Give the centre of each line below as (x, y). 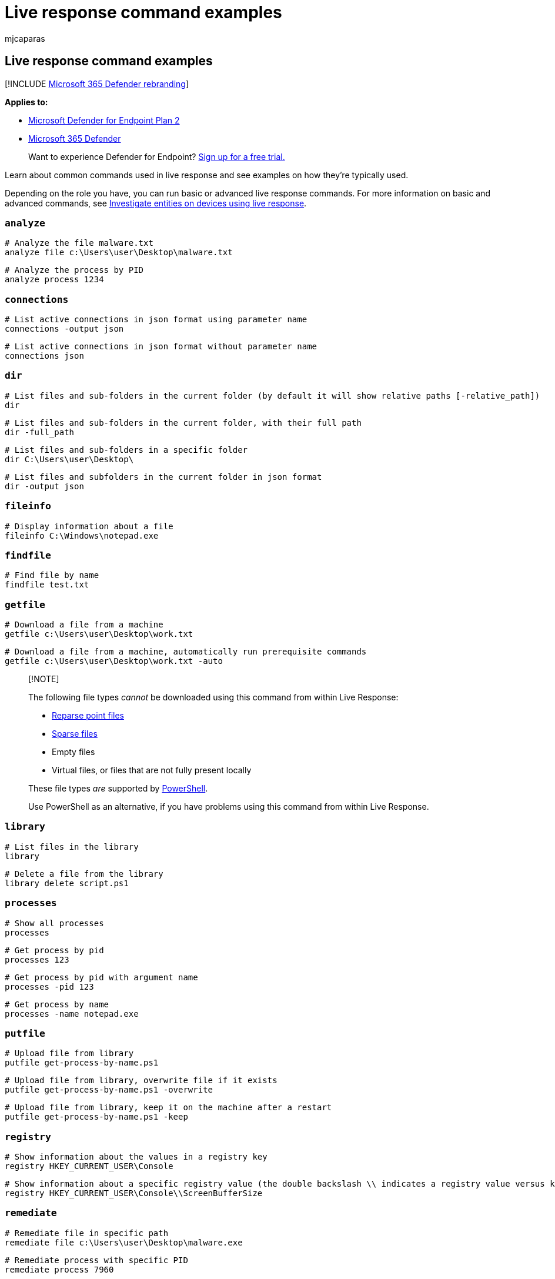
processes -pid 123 (49, 986)
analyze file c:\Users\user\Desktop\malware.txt (119, 253)
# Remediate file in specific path (87, 1233)
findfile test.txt (47, 585)
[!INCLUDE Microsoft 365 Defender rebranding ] (97, 84)
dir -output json (44, 486)
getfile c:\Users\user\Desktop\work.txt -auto (114, 661)
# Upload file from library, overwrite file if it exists (141, 1081)
